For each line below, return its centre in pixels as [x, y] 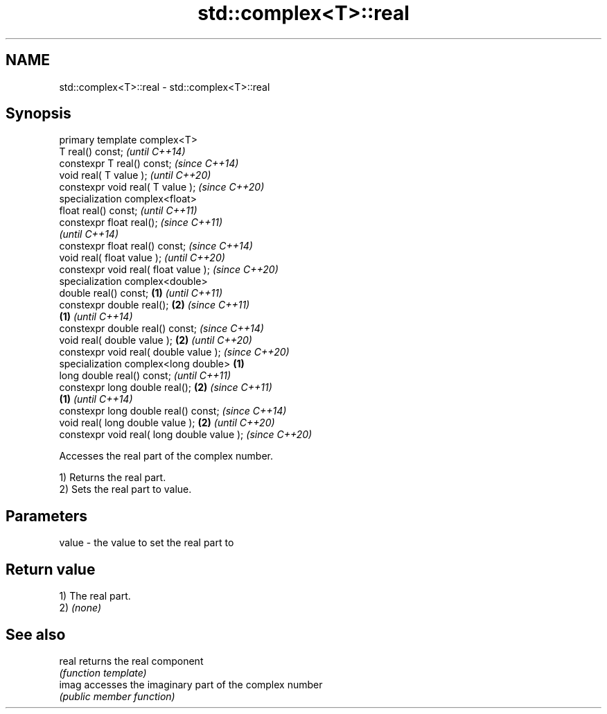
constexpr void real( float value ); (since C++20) [169, 270]
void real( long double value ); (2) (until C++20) [167, 423]
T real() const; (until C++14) [122, 152]
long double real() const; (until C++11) [145, 376]
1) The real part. [95, 596]
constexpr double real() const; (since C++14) [161, 329]
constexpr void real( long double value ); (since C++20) [186, 435]
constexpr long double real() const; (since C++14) [173, 411]
